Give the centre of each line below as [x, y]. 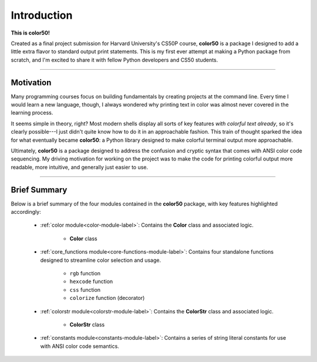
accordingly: [26, 212]
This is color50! [30, 33]
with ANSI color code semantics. [80, 346]
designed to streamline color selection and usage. [101, 260]
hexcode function [91, 282]
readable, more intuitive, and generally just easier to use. [80, 167]
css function [85, 289]
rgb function [85, 273]
